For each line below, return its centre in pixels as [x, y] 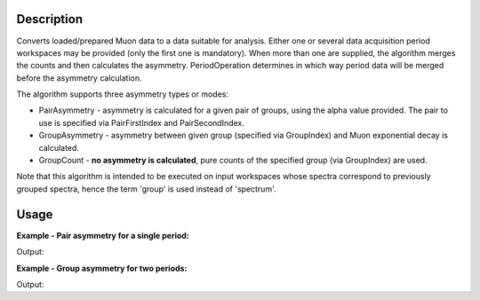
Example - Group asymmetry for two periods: [102, 268]
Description [50, 19]
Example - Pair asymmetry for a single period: [103, 235]
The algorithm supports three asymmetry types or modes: [123, 94]
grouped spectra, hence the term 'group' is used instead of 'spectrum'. [146, 189]
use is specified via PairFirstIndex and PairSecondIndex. [141, 122]
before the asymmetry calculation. [79, 78]
